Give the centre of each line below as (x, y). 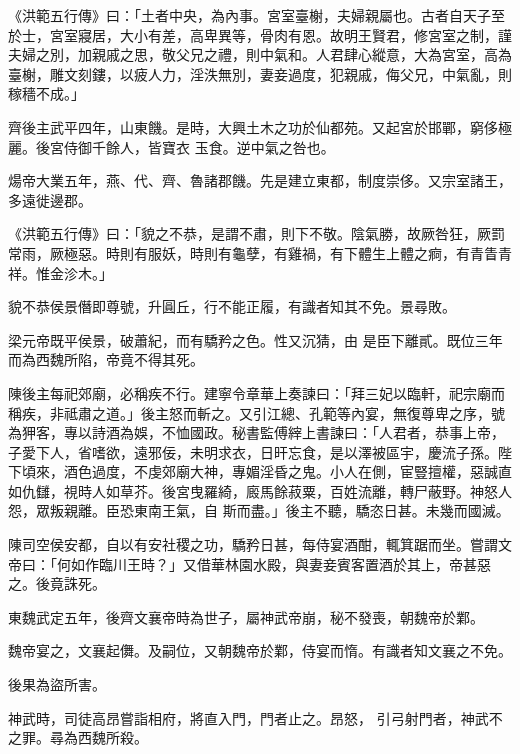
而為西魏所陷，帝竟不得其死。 (106, 359)
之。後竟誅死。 (57, 583)
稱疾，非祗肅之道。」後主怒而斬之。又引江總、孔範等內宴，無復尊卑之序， (249, 412)
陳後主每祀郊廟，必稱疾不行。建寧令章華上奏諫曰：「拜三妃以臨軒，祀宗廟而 (256, 392)
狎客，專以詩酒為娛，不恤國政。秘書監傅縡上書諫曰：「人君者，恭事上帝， (263, 432)
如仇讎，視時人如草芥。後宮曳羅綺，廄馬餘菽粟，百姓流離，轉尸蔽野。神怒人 (260, 490)
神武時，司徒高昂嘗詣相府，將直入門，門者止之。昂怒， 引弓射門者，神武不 (255, 717)
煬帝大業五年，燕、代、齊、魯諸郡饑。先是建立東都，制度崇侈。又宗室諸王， (260, 180)
